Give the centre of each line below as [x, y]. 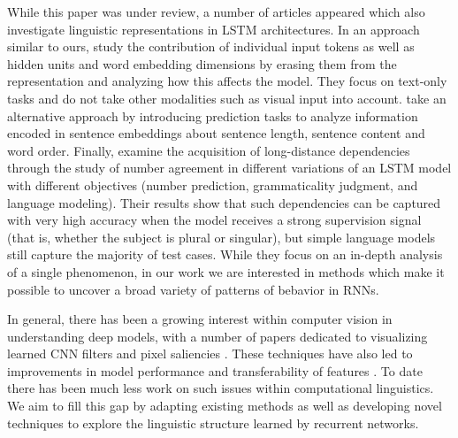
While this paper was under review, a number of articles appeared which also [216, 12]
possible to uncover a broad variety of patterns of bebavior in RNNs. [193, 289]
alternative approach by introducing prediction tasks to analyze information [213, 115]
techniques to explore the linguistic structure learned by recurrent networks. [213, 423]
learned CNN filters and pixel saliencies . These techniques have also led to [210, 353]
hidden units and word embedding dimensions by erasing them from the [202, 63]
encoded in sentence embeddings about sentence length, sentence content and [216, 133]
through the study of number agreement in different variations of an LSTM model [229, 168]
